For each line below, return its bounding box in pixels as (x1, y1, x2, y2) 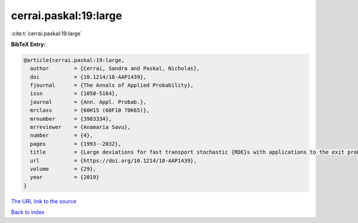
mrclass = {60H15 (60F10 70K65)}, (30, 107, 150, 114)
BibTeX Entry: (11, 41, 46, 48)
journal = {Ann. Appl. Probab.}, (30, 99, 147, 105)
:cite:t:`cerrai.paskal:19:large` (11, 30, 83, 37)
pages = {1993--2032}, (30, 140, 122, 147)
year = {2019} (30, 174, 100, 181)
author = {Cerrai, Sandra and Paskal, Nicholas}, (30, 65, 200, 72)
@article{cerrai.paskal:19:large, (23, 57, 125, 63)
